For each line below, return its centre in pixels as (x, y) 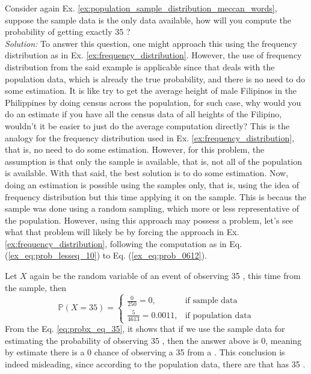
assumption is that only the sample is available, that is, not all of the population (153, 161)
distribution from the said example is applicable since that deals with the (140, 66)
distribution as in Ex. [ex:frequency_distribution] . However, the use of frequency (153, 55)
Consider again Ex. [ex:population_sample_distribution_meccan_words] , (141, 8)
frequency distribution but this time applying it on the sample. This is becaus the (156, 196)
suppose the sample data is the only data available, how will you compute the (148, 20)
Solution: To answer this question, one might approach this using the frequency (151, 43)
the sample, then (35, 287)
